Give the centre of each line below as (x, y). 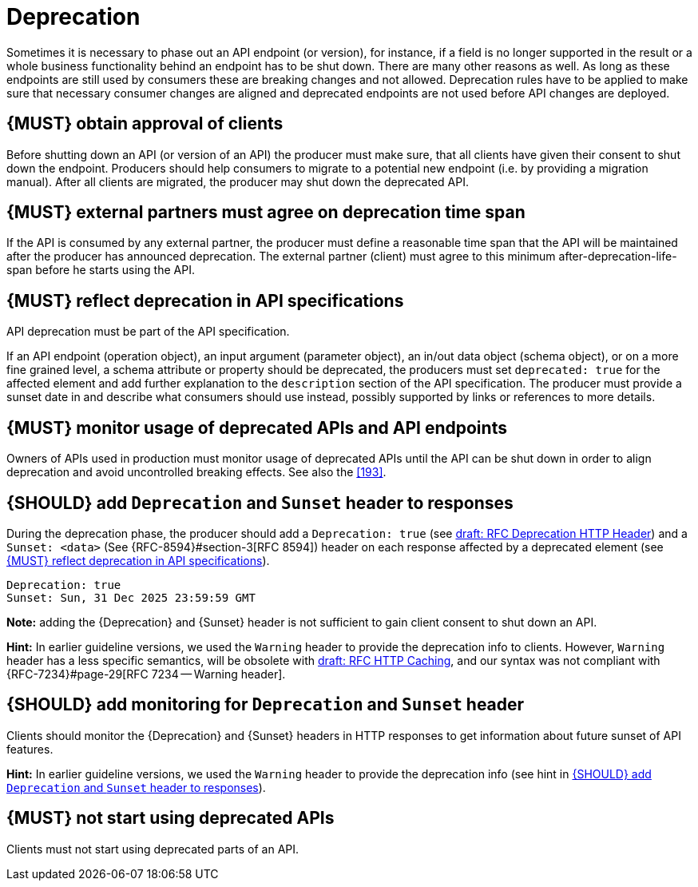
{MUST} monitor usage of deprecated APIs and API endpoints (257, 428)
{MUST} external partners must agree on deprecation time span (266, 213)
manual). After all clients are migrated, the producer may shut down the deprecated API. (238, 181)
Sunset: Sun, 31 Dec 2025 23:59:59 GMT (131, 597)
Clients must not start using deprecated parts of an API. (153, 849)
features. (30, 749)
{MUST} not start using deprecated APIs (171, 818)
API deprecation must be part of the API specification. (148, 332)
